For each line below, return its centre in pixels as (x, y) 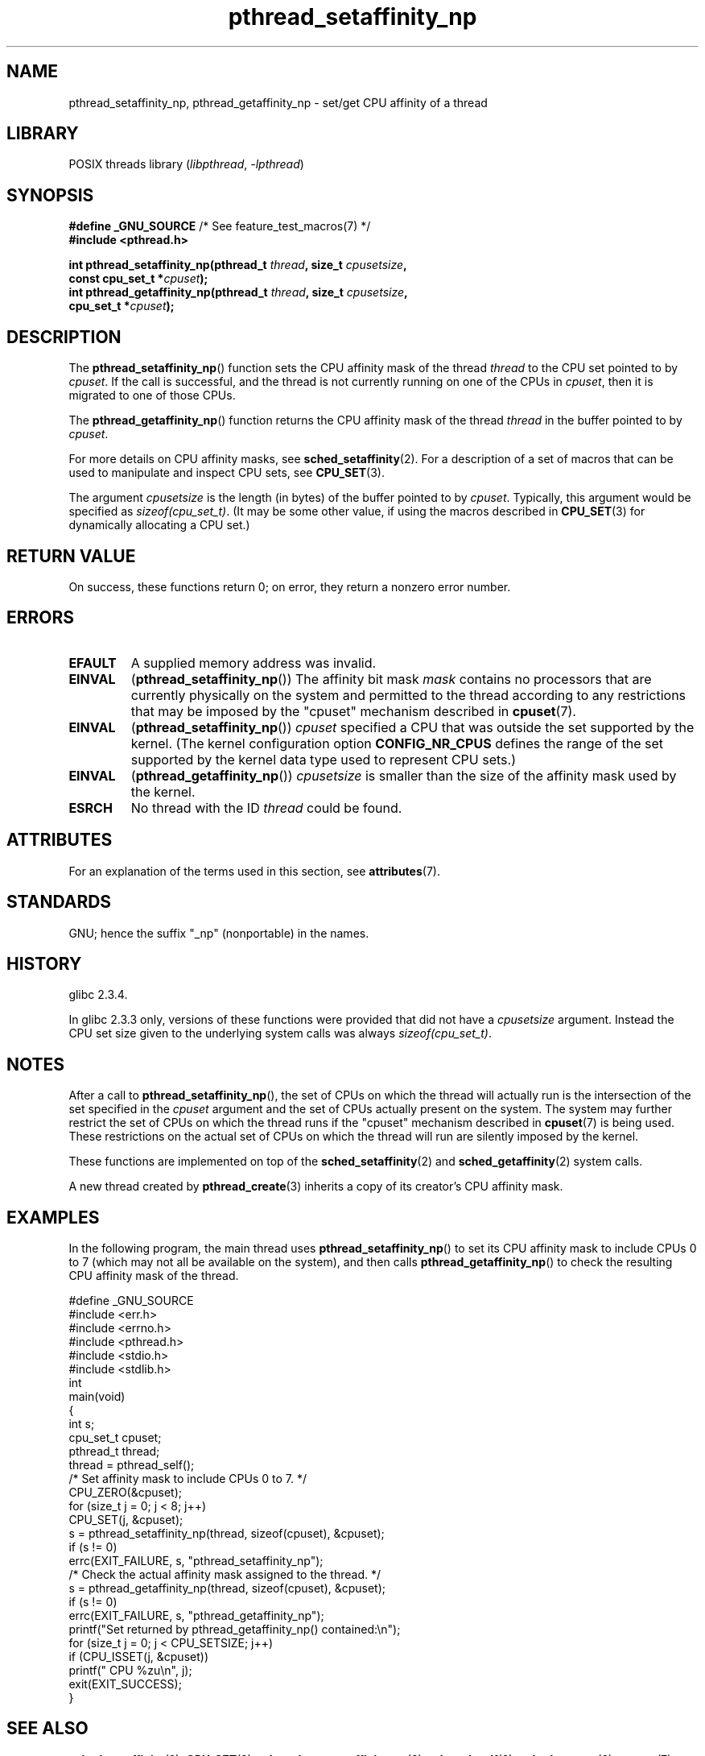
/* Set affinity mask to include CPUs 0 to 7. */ (188, 1479)
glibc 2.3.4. (98, 995)
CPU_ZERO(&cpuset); (126, 1493)
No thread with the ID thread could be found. (266, 808)
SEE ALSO (47, 1729)
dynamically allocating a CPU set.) (159, 525)
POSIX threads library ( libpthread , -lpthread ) (186, 164)
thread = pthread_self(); (132, 1465)
